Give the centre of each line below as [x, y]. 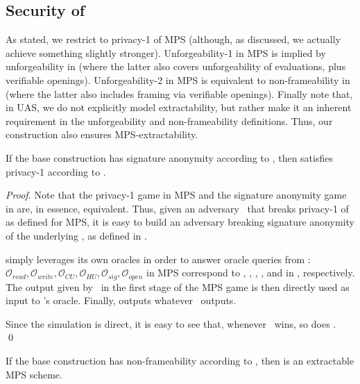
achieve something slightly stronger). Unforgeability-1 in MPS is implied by [166, 52]
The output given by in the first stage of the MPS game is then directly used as [178, 286]
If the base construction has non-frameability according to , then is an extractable [180, 360]
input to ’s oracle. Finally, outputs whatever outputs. [121, 300]
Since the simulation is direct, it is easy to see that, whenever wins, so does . [171, 323]
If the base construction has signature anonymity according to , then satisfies [169, 157]
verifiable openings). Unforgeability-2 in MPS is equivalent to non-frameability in [178, 80]
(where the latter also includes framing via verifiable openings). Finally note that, [179, 93]
